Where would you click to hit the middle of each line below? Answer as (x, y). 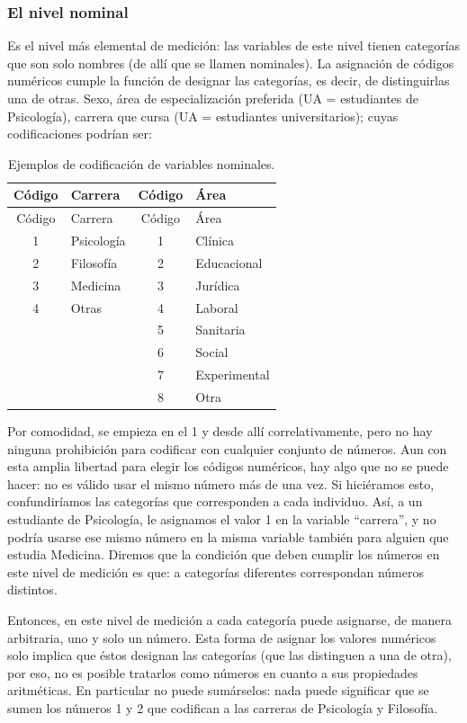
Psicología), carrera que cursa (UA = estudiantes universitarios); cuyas (203, 116)
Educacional (229, 262)
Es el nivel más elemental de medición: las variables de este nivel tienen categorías (234, 45)
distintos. (32, 589)
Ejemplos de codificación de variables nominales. (142, 163)
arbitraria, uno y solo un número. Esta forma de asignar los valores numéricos (222, 637)
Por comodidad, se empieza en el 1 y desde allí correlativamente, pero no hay (220, 431)
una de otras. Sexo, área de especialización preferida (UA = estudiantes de (213, 98)
